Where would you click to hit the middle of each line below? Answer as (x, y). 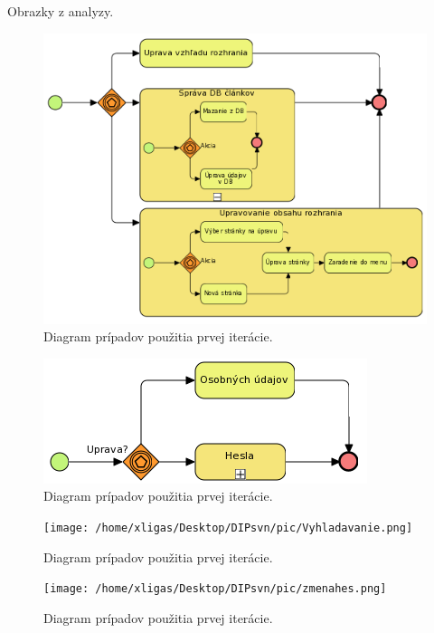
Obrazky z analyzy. (61, 11)
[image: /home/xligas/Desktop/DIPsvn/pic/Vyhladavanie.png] (228, 528)
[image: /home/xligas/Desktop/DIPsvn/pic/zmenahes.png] (215, 589)
